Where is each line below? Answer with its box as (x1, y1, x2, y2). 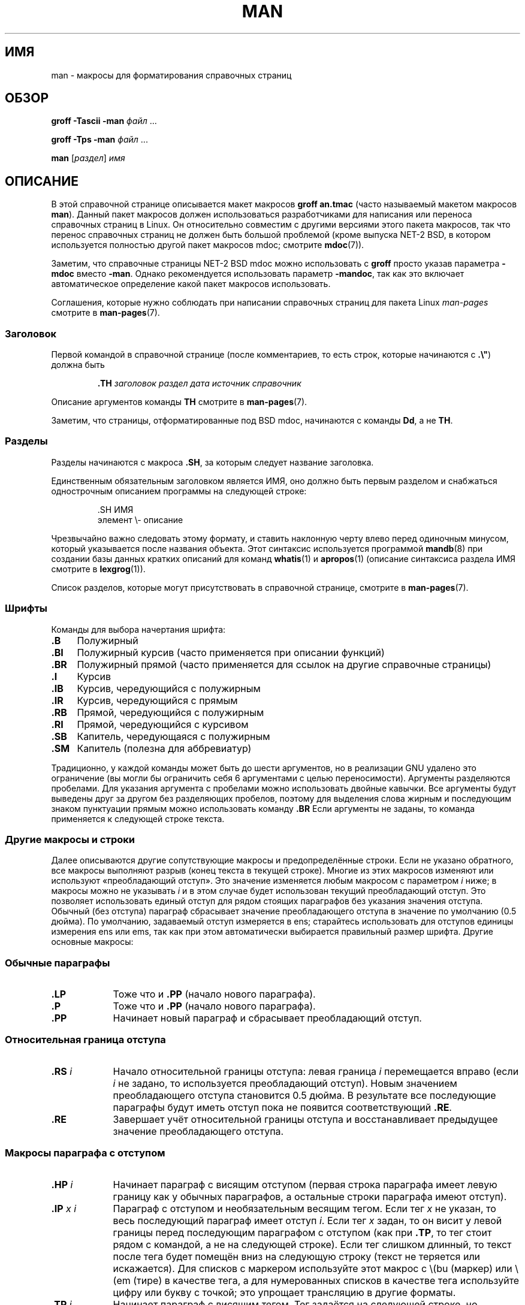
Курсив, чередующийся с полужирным (77, 682, 261, 694)
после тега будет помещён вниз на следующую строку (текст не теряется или (113, 1250, 481, 1262)
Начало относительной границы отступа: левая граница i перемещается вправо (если (113, 1065, 519, 1077)
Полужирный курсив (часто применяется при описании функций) (77, 646, 385, 658)
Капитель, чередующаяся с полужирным (77, 730, 270, 742)
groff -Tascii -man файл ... (51, 116, 157, 126)
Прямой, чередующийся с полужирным (77, 706, 264, 718)
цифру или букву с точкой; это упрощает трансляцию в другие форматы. (113, 1286, 456, 1298)
